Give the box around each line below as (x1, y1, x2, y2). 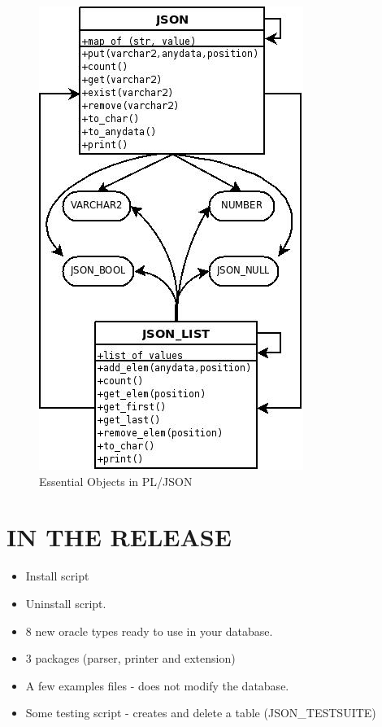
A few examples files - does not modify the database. (25, 677, 289, 694)
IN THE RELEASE (7, 520, 232, 554)
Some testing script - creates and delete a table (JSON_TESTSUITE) (25, 704, 376, 721)
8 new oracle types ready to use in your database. (25, 622, 273, 639)
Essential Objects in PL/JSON (39, 472, 193, 489)
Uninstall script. (25, 594, 106, 611)
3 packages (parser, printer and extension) (25, 650, 236, 667)
